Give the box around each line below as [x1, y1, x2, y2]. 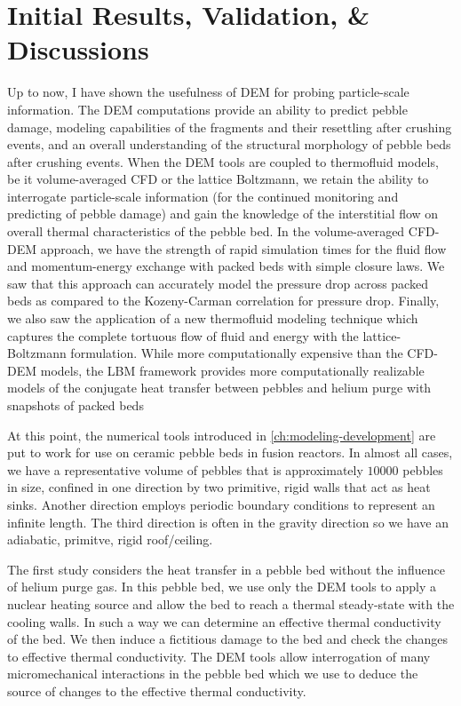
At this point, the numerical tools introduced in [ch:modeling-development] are [7, 425, 436, 444]
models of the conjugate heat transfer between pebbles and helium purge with [7, 378, 432, 397]
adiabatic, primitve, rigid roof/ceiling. [7, 530, 213, 549]
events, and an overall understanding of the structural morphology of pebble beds [7, 135, 451, 154]
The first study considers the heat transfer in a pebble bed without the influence [7, 559, 445, 578]
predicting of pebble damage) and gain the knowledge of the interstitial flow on [7, 204, 439, 223]
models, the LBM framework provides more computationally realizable [40, 361, 425, 379]
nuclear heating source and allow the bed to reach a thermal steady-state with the [7, 594, 455, 613]
